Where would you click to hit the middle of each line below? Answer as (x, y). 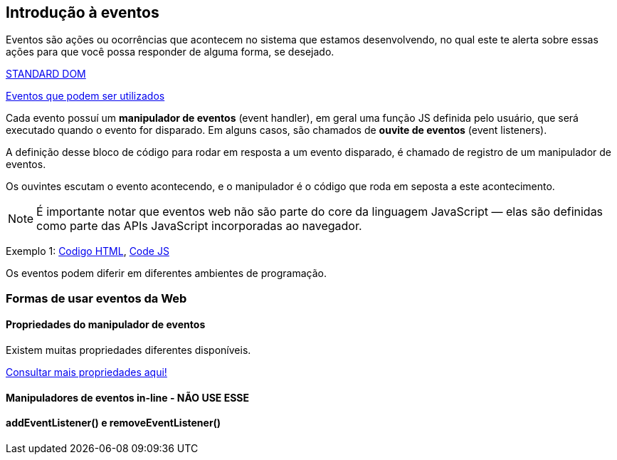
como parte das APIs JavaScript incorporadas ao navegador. (199, 226)
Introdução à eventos (83, 12)
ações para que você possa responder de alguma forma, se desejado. (170, 52)
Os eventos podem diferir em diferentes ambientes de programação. (166, 273)
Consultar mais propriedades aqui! (86, 372)
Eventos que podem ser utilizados (85, 96)
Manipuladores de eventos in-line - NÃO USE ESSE (128, 397)
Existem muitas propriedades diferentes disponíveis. (128, 350)
